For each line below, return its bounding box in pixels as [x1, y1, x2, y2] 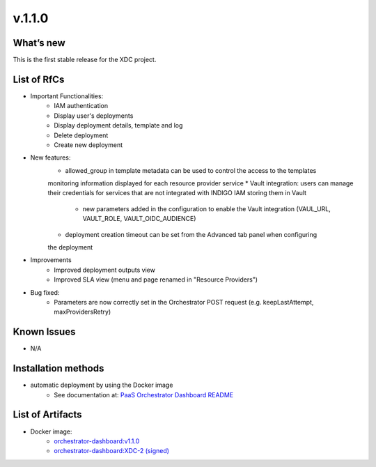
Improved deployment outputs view [54, 266, 156, 274]
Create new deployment [54, 140, 123, 149]
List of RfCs [13, 73, 65, 85]
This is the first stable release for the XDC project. [13, 56, 157, 64]
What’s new [13, 37, 65, 49]
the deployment [47, 243, 93, 252]
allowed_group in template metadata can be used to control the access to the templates [65, 166, 317, 174]
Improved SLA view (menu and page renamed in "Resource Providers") [54, 275, 258, 284]
